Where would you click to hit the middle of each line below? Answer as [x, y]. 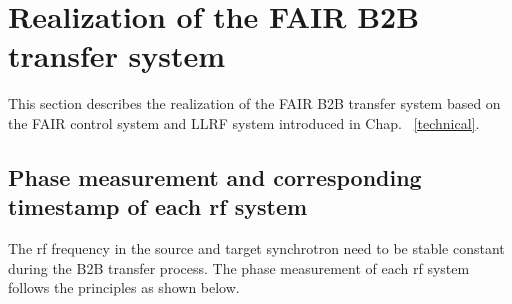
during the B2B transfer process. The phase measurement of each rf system [239, 267]
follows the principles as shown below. [124, 287]
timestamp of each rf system [158, 206]
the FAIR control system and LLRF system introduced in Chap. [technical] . [244, 122]
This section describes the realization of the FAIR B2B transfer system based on [254, 103]
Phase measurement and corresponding [215, 176]
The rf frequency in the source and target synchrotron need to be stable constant [256, 248]
